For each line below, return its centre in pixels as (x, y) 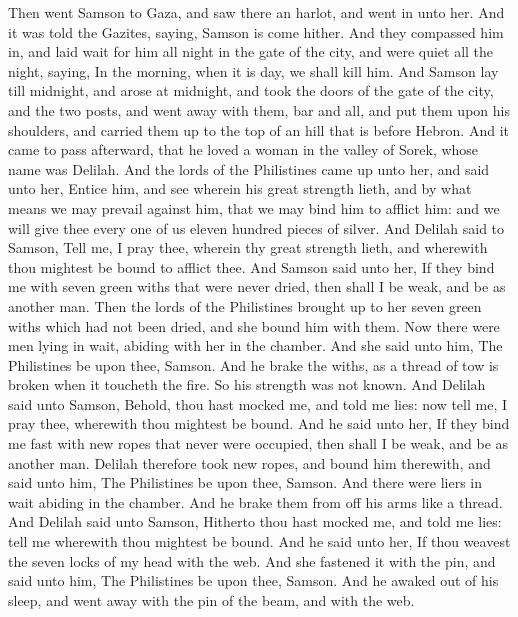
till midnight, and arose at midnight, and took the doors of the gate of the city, (251, 90)
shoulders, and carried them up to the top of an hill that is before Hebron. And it (258, 129)
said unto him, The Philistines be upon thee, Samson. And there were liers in (245, 482)
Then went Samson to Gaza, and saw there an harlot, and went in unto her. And (256, 12)
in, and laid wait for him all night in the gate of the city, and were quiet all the (251, 51)
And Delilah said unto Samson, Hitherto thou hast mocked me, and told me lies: (255, 521)
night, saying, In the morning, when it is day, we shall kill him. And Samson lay (253, 70)
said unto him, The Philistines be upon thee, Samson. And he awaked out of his (253, 580)
